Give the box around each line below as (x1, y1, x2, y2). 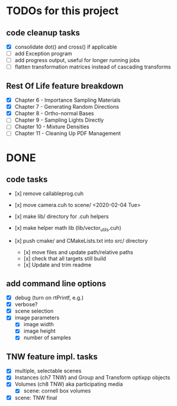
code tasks (6, 174, 48, 184)
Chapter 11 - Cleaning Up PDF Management (14, 130, 121, 137)
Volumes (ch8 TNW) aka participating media (14, 381, 123, 388)
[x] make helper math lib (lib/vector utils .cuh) (14, 225, 121, 233)
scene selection (14, 307, 54, 314)
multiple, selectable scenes (14, 368, 82, 375)
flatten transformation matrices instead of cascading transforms (14, 63, 171, 70)
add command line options (6, 278, 107, 288)
